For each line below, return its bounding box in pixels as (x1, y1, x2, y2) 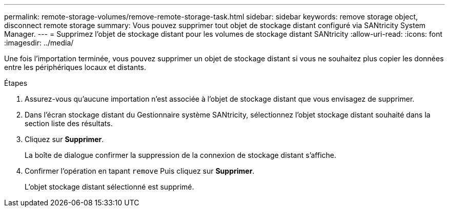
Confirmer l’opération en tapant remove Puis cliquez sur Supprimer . (25, 167, 255, 175)
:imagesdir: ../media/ (4, 38, 74, 47)
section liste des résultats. (25, 119, 113, 128)
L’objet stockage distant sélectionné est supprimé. (25, 182, 194, 191)
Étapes (4, 79, 28, 87)
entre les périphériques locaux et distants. (4, 63, 147, 72)
